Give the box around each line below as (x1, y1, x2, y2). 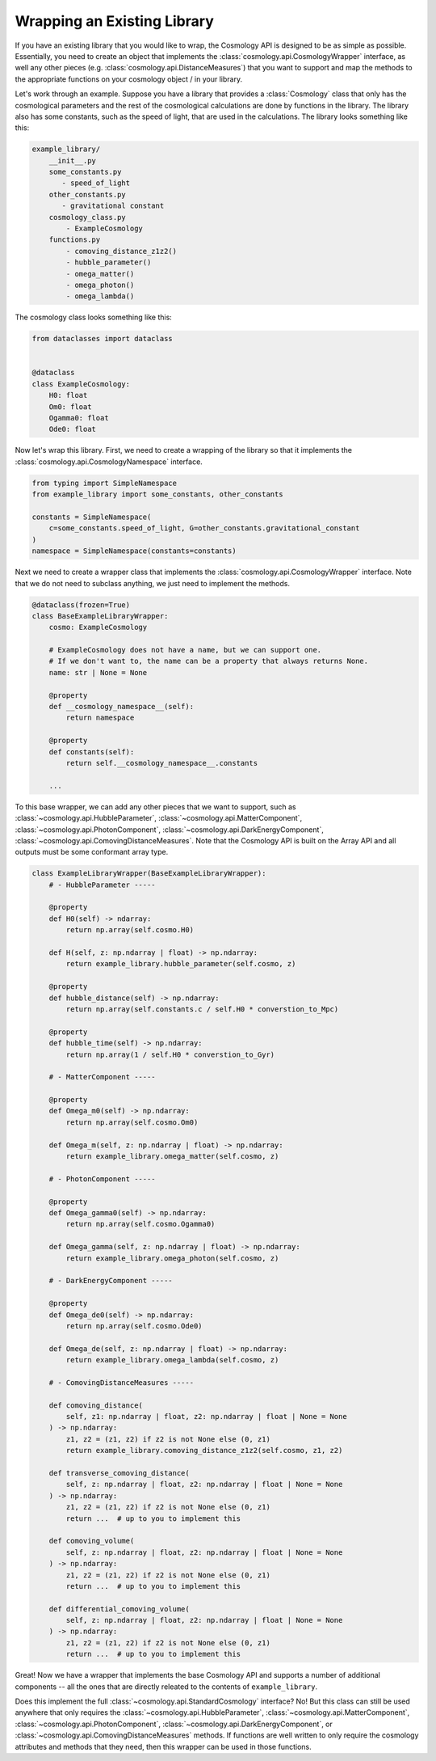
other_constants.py (48, 190, 127, 199)
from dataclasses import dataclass (31, 334, 173, 344)
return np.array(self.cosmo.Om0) (65, 1117, 199, 1127)
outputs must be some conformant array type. (15, 847, 169, 857)
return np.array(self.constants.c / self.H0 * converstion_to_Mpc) (65, 1004, 339, 1014)
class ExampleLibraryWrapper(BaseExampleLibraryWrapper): (31, 869, 266, 878)
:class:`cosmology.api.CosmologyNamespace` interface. (15, 457, 203, 467)
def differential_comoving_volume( (48, 1604, 190, 1613)
